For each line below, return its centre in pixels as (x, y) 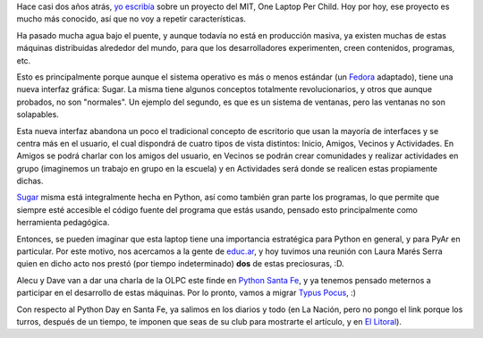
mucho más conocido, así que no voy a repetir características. (131, 19)
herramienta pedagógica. (63, 223)
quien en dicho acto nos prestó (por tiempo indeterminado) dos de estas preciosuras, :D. (180, 264)
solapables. (38, 114)
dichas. (30, 181)
